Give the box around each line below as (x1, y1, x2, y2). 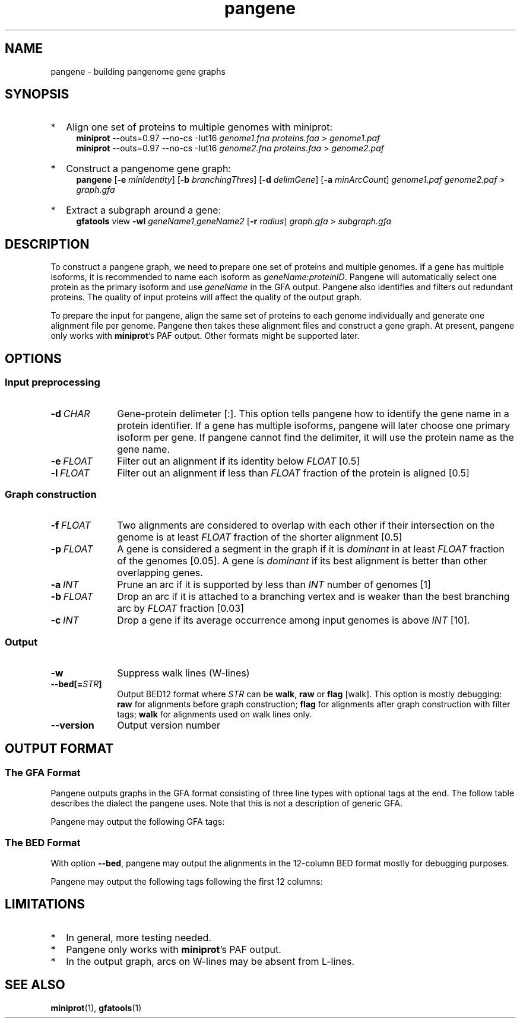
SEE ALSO (5, 977, 65, 993)
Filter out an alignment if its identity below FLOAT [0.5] (117, 455, 360, 467)
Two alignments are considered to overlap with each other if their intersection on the (117, 519, 495, 532)
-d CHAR (50, 407, 90, 420)
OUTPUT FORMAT (5, 741, 114, 757)
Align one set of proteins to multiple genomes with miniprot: (66, 121, 333, 134)
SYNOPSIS (5, 87, 69, 102)
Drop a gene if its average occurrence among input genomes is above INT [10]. (117, 614, 470, 627)
